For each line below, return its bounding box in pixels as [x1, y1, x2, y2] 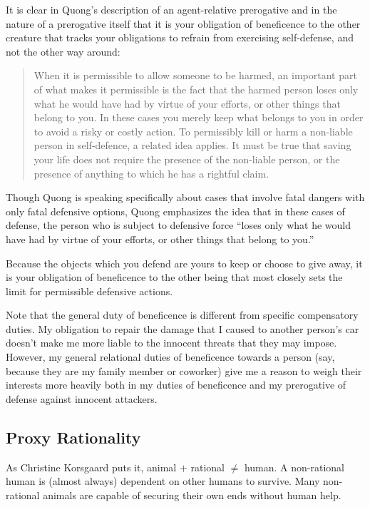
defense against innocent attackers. [6, 391, 158, 406]
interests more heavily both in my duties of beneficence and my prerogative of [6, 377, 346, 392]
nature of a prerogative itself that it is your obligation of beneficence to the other [6, 16, 361, 31]
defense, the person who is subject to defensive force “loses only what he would [6, 217, 351, 232]
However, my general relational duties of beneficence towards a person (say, [6, 349, 335, 364]
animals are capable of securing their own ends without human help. [43, 487, 341, 502]
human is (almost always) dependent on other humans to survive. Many [6, 473, 320, 488]
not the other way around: [6, 43, 120, 58]
